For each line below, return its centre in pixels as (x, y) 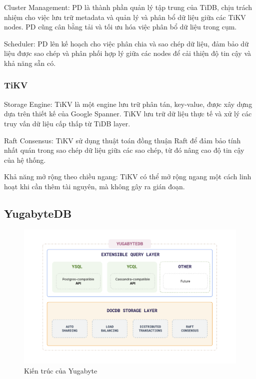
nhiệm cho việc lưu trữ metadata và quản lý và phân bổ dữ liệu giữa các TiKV (125, 17)
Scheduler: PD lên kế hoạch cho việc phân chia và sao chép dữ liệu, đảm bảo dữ (126, 43)
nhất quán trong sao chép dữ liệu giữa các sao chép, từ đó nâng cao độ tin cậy (124, 150)
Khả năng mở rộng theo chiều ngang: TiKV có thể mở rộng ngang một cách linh (128, 177)
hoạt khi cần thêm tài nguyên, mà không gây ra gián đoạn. (94, 186)
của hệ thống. (25, 160)
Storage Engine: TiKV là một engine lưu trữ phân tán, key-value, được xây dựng (128, 104)
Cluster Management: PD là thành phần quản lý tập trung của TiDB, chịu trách (128, 7)
